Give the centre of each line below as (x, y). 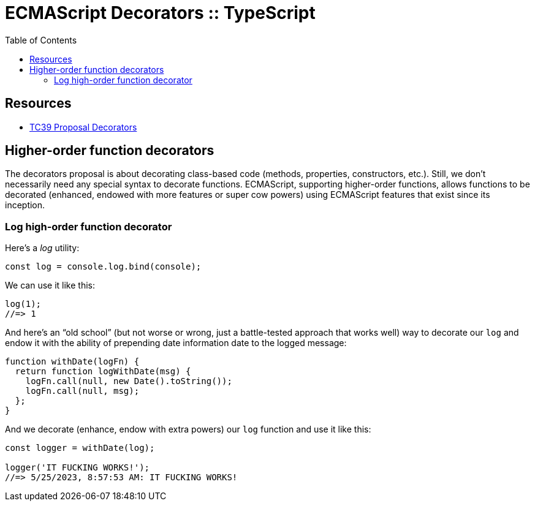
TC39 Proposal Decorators (83, 127)
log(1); (23, 304)
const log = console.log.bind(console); (103, 267)
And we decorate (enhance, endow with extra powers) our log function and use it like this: (188, 429)
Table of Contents (41, 40)
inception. (25, 205)
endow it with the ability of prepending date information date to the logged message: (176, 343)
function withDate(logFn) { (72, 362)
